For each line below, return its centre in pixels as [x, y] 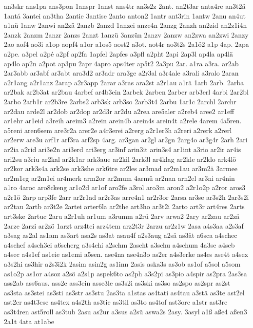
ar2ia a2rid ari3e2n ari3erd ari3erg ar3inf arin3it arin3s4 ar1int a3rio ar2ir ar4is [123, 149]
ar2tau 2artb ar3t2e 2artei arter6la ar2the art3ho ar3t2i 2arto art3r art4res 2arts [124, 206]
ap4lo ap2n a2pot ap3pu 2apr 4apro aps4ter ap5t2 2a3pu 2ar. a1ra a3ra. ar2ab [121, 63]
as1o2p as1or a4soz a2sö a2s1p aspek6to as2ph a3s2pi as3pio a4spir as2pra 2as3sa [126, 273]
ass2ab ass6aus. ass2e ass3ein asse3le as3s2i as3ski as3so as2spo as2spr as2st [117, 283]
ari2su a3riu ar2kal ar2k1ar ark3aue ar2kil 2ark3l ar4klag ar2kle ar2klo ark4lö [120, 159]
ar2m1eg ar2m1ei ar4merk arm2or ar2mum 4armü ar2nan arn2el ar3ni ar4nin [119, 178]
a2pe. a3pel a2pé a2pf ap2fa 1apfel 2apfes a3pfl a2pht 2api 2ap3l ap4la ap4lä [118, 53]
